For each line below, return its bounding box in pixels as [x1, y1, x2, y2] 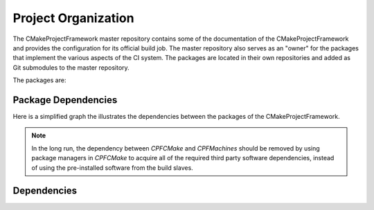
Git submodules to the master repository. [12, 63, 130, 72]
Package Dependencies [12, 94, 118, 106]
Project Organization [12, 10, 134, 26]
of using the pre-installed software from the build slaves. [31, 163, 193, 172]
